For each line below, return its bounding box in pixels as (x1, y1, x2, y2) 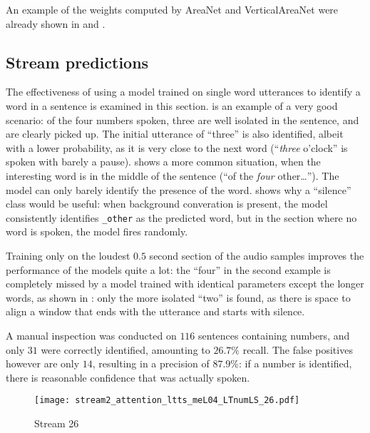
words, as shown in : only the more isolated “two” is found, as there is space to (6, 290, 351, 305)
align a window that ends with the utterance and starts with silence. (6, 304, 305, 319)
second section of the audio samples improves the (149, 248, 364, 263)
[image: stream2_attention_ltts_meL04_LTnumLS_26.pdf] (34, 395, 300, 406)
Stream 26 (34, 415, 79, 430)
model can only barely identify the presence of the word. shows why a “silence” (6, 182, 351, 197)
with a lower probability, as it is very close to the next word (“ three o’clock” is (6, 140, 348, 155)
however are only (6, 356, 80, 371)
